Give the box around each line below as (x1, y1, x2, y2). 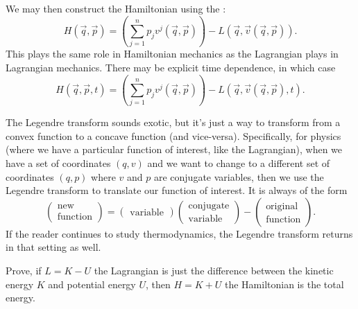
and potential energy (48, 276, 136, 291)
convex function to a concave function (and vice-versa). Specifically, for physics (6, 128, 341, 143)
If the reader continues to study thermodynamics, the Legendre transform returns (6, 226, 353, 240)
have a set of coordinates (6, 156, 111, 170)
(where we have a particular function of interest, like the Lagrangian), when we (6, 142, 343, 157)
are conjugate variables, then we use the (153, 169, 324, 184)
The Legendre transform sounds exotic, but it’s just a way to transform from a (6, 115, 341, 130)
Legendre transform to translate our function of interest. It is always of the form (6, 183, 348, 197)
